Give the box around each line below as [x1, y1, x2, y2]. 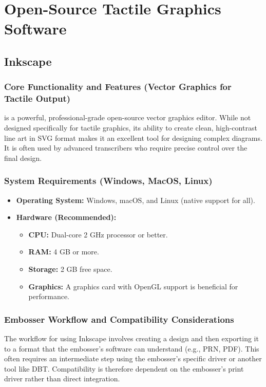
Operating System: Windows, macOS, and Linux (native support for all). [16, 194, 255, 205]
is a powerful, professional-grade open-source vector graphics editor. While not [4, 112, 251, 123]
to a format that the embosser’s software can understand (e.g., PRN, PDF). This [4, 343, 259, 354]
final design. [4, 152, 42, 163]
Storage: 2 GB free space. [28, 264, 112, 274]
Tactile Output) [4, 92, 71, 105]
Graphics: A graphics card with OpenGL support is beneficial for [28, 281, 238, 291]
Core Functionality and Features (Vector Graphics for [4, 80, 232, 93]
